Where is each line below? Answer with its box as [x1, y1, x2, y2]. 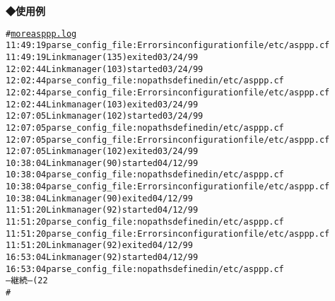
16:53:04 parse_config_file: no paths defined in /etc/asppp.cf [6, 264, 284, 274]
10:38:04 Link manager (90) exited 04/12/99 [6, 193, 193, 203]
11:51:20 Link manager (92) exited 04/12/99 [6, 240, 193, 251]
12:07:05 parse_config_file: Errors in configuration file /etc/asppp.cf [6, 134, 330, 145]
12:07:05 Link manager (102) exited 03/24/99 [6, 146, 199, 157]
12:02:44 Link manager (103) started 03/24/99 [6, 64, 204, 74]
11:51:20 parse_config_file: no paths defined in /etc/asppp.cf [6, 217, 284, 228]
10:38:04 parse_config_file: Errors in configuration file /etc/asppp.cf [6, 182, 330, 192]
